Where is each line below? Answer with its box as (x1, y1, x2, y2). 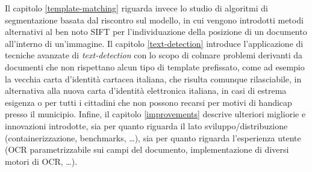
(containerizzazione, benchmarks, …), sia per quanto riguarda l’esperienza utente (5, 131, 301, 144)
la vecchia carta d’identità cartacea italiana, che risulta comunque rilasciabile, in (5, 72, 302, 85)
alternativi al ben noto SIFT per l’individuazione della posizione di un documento (5, 25, 307, 38)
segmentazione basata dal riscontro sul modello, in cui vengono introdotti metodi (5, 13, 304, 26)
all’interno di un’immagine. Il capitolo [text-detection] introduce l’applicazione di (5, 37, 304, 49)
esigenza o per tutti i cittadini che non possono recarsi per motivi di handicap (5, 96, 292, 108)
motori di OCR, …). (5, 155, 78, 167)
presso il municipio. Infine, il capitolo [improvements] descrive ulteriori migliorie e (5, 108, 306, 120)
